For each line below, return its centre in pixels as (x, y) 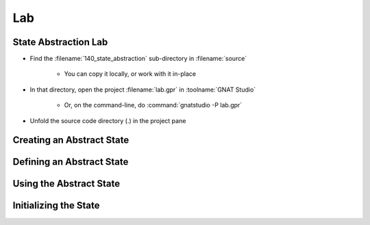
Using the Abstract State (66, 184)
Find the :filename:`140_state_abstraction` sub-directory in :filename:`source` (138, 59)
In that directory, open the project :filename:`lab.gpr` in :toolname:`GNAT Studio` (143, 90)
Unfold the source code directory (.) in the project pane (108, 120)
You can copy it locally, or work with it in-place (130, 74)
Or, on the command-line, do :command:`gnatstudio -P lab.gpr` (153, 105)
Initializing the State (56, 206)
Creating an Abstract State (71, 140)
